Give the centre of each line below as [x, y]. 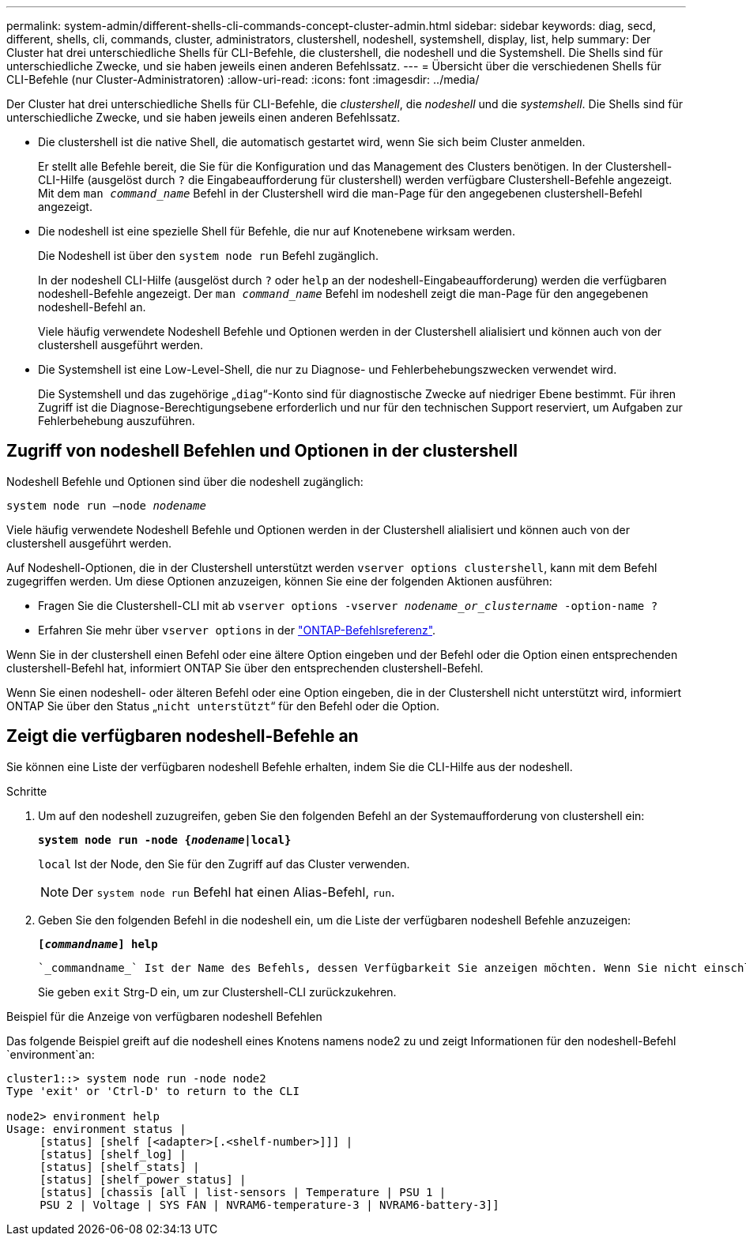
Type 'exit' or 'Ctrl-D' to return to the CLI [153, 1091]
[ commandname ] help [98, 944]
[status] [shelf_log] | [113, 1154]
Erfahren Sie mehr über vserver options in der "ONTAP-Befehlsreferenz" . [237, 630]
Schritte [27, 791]
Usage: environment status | [96, 1129]
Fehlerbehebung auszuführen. [117, 421]
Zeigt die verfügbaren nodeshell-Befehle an [183, 736]
